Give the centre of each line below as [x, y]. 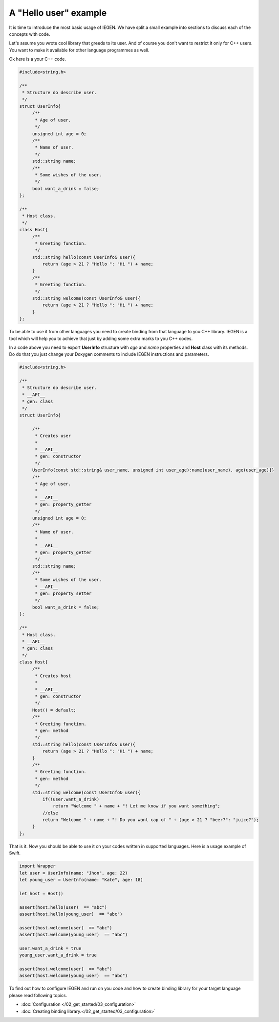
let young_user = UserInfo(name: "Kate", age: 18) [81, 880]
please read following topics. [38, 995]
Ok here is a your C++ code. [37, 59]
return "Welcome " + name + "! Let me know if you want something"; [137, 806]
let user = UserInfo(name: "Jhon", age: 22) [74, 873]
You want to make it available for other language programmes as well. [79, 50]
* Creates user [53, 436]
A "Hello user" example [58, 13]
